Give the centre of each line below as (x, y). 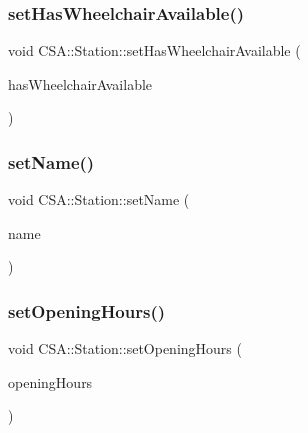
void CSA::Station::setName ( (99, 199)
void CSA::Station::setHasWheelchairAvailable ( (154, 50)
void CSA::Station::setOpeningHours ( (125, 348)
